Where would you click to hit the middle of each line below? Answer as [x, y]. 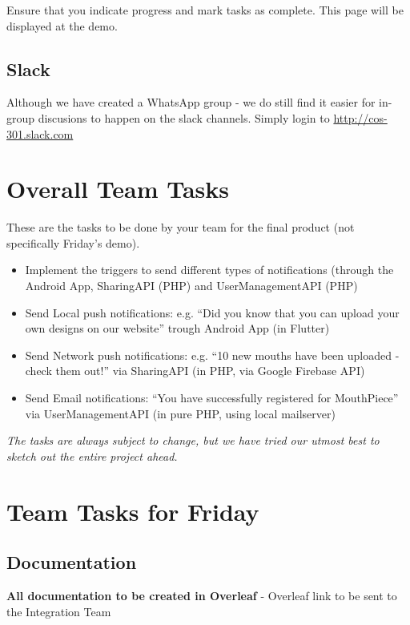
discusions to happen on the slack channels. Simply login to [184, 117]
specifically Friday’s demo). [73, 242]
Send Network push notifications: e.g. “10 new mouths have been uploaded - [212, 355]
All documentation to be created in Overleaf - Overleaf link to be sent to [202, 595]
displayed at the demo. [62, 25]
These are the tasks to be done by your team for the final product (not [181, 227]
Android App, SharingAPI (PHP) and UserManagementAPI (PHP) [191, 286]
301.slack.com [40, 133]
